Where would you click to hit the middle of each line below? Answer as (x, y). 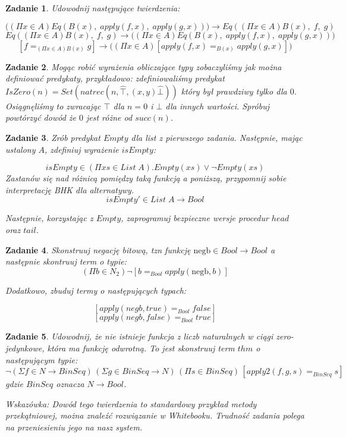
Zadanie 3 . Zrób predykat (53, 137)
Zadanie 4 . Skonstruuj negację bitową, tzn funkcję (98, 249)
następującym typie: (42, 359)
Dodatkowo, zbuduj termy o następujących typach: (96, 290)
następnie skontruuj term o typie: (66, 261)
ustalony (21, 149)
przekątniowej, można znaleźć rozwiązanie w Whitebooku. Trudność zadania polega (155, 415)
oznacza (70, 384)
